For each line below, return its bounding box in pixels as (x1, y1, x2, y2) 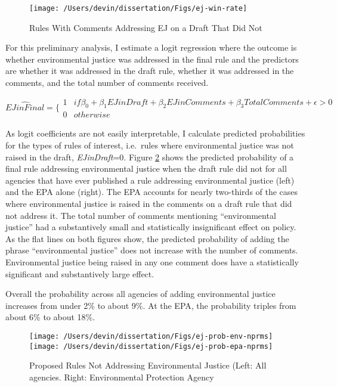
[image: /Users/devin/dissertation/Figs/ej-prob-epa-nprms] (29, 342, 273, 351)
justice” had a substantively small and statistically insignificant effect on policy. (5, 221, 296, 233)
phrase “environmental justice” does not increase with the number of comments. (5, 244, 298, 256)
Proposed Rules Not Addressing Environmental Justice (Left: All (29, 359, 267, 371)
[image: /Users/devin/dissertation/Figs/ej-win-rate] (29, 4, 248, 13)
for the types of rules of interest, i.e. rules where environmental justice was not (5, 139, 294, 151)
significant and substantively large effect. (5, 267, 154, 280)
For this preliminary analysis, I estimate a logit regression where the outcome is (5, 41, 297, 54)
